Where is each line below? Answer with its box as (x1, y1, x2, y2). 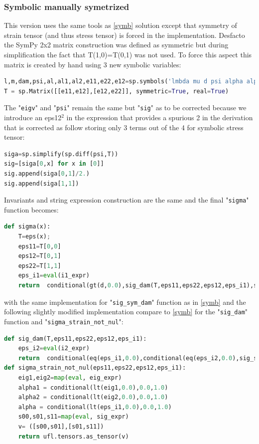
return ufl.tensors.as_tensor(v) (18, 433, 129, 440)
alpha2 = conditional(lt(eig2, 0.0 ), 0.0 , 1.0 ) (18, 394, 168, 401)
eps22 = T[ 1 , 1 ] (18, 262, 61, 269)
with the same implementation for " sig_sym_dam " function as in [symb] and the (4, 296, 246, 307)
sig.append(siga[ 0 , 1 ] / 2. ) (4, 170, 90, 177)
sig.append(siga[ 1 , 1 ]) (4, 180, 79, 187)
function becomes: (4, 204, 59, 215)
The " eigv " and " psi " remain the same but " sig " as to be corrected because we (4, 102, 247, 113)
